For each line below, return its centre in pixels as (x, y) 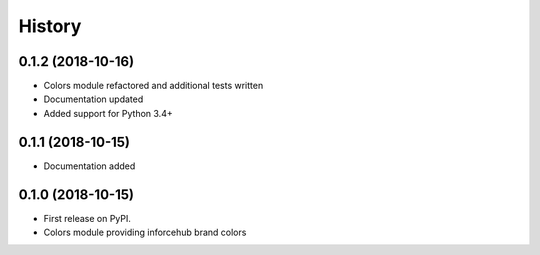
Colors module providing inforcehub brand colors (145, 232)
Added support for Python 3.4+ (108, 113)
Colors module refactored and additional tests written (153, 86)
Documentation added (89, 166)
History (50, 26)
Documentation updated (93, 99)
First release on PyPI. (87, 218)
